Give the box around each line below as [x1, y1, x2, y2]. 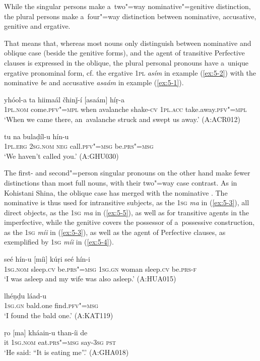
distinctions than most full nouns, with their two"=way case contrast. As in [4, 177, 237, 188]
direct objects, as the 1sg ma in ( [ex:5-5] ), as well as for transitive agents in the [4, 207, 249, 217]
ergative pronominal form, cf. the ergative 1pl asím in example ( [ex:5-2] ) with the [4, 67, 256, 78]
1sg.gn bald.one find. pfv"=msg [4, 300, 99, 311]
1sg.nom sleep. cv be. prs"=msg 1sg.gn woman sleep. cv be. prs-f [4, 263, 197, 274]
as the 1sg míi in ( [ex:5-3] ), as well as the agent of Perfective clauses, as [4, 226, 226, 237]
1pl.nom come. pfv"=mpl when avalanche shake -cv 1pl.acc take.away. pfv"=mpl [4, 104, 247, 114]
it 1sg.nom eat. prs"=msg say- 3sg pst [4, 337, 116, 347]
